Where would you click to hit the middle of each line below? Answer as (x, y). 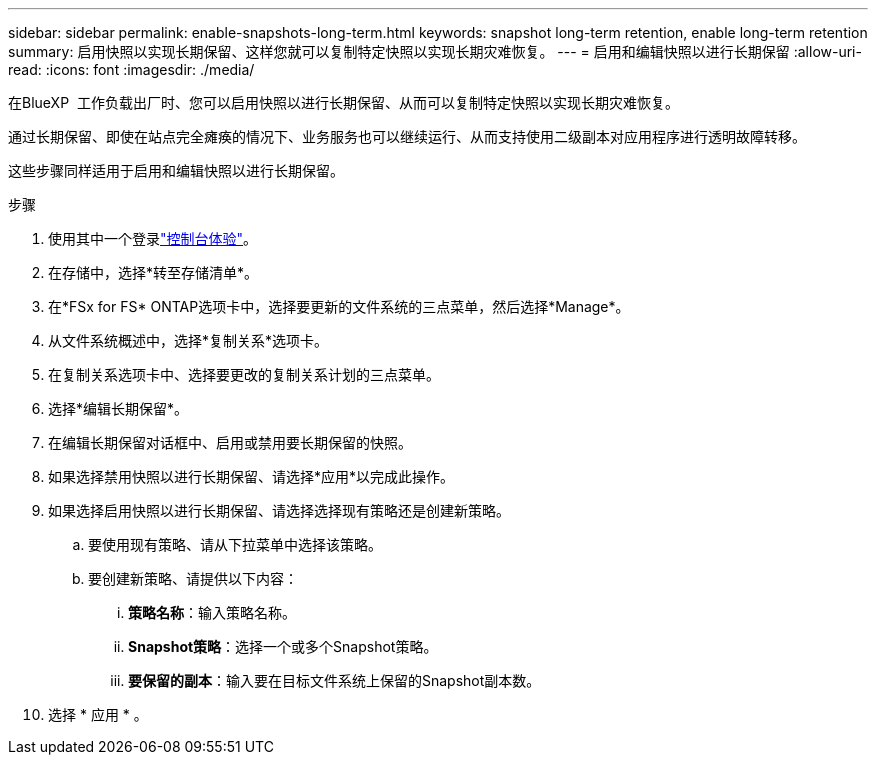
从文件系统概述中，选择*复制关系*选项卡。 (188, 340)
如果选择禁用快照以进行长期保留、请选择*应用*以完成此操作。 (251, 476)
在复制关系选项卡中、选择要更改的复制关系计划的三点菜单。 (244, 374)
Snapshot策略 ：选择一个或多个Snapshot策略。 (283, 646)
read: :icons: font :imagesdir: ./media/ (131, 69)
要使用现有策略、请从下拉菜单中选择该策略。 (235, 544)
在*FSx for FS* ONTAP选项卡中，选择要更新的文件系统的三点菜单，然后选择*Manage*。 (339, 306)
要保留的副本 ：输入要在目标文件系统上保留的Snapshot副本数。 (334, 680)
